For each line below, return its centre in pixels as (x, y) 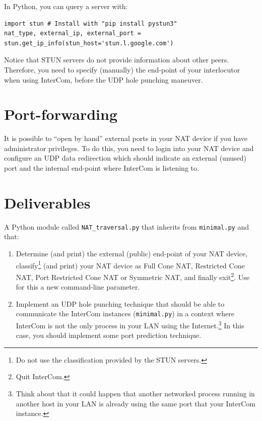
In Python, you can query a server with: (66, 6)
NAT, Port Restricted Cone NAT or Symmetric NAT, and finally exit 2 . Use (133, 276)
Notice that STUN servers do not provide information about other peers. (117, 60)
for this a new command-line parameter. (78, 287)
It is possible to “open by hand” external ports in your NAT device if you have (126, 138)
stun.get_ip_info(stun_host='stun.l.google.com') (89, 43)
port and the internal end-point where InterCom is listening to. (102, 168)
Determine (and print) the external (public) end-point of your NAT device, (132, 254)
